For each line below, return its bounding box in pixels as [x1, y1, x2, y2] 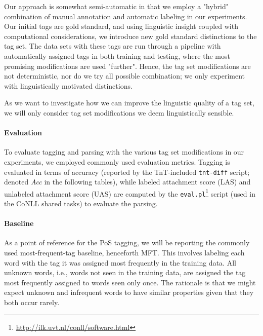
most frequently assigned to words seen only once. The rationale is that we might [4, 277, 256, 287]
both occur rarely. [4, 297, 60, 308]
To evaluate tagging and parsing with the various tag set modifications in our [4, 146, 244, 157]
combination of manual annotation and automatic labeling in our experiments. [4, 11, 247, 21]
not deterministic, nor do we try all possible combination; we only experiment [4, 70, 245, 81]
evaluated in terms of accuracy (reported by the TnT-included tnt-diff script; [4, 166, 250, 177]
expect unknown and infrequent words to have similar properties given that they [4, 287, 254, 297]
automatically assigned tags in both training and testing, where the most [4, 50, 230, 61]
